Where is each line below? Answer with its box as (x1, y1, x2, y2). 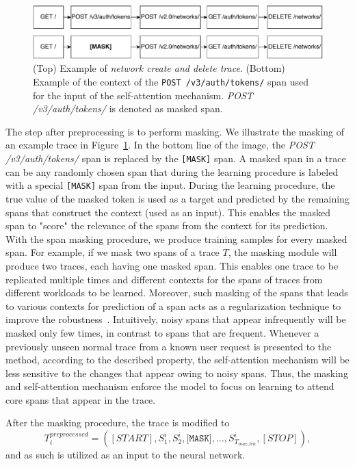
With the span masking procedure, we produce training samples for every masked (5, 231, 347, 246)
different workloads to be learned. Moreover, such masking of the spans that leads (5, 285, 348, 300)
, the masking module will (228, 245, 337, 259)
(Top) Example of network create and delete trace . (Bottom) (33, 61, 285, 75)
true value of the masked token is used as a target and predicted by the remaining (5, 191, 350, 205)
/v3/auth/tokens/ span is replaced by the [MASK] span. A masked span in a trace (5, 151, 346, 166)
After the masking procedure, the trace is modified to (5, 415, 230, 430)
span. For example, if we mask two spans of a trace (5, 245, 220, 259)
